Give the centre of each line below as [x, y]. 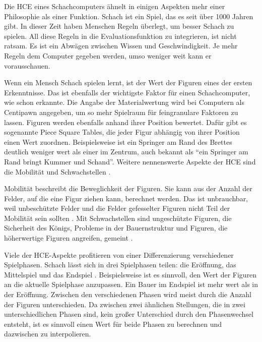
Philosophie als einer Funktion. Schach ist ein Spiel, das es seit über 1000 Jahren [129, 16]
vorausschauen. [27, 65]
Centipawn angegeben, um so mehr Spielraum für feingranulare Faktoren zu [121, 112]
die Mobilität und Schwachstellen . [57, 171]
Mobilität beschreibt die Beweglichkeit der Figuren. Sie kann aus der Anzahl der [128, 188]
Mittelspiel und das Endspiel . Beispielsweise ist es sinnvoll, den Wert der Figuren [130, 274]
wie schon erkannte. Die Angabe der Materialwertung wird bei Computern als [124, 102]
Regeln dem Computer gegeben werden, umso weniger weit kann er [108, 55]
